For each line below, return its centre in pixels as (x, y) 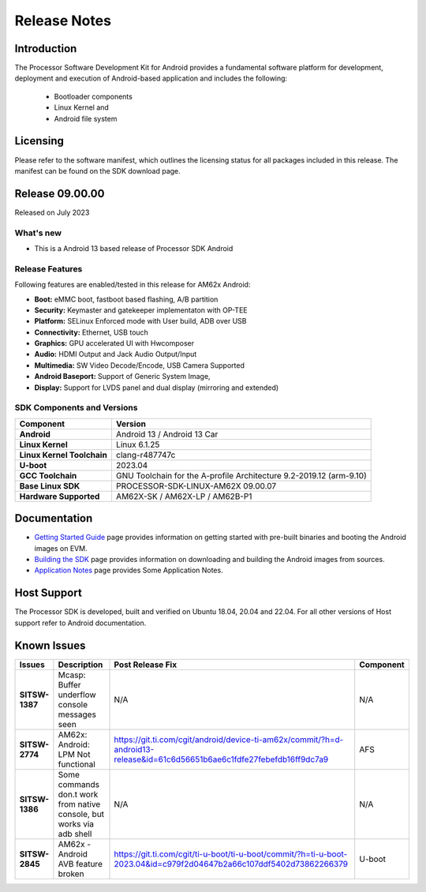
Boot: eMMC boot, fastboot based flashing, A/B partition (126, 299)
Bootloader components (93, 96)
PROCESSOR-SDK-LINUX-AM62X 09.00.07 (196, 485)
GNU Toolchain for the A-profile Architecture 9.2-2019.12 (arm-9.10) (241, 475)
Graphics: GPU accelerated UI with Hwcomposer (114, 343)
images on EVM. (61, 548)
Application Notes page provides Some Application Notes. (129, 570)
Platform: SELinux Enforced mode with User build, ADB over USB (140, 321)
